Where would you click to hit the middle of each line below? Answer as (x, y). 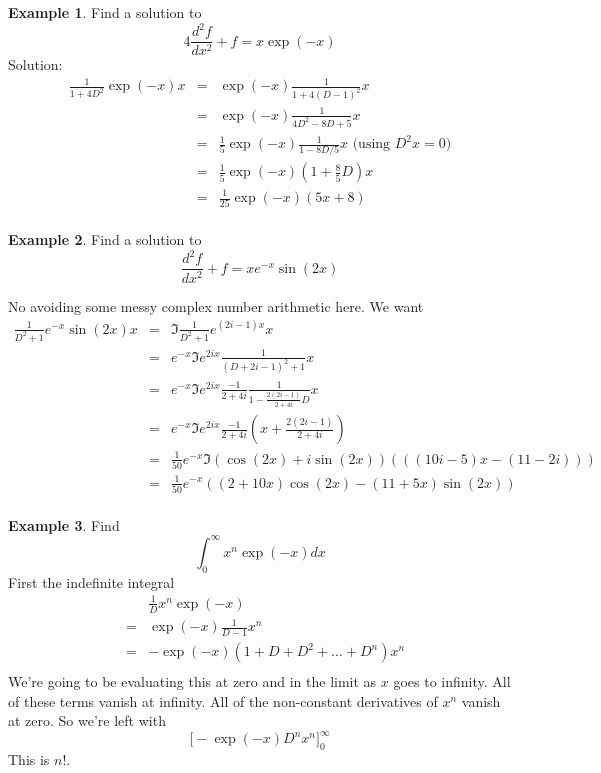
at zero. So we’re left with (87, 720)
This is (29, 759)
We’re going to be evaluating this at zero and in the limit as (192, 681)
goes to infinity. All (452, 681)
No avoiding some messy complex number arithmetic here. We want (216, 305)
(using (371, 144)
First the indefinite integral (91, 581)
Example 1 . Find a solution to (105, 12)
